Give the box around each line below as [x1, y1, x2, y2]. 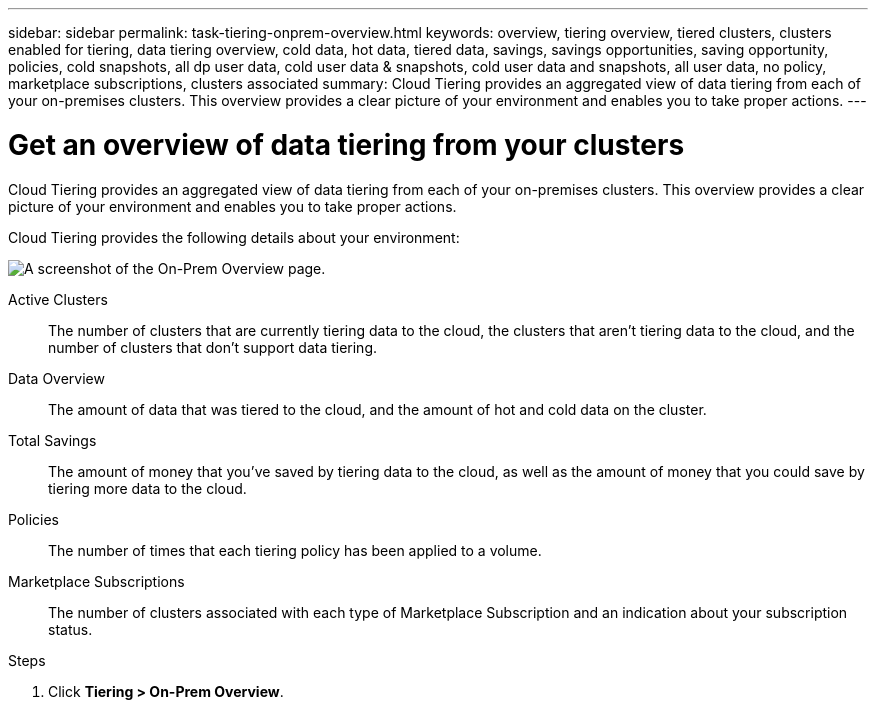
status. [48, 620, 93, 638]
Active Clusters [8, 290, 108, 308]
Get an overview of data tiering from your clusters [8, 127, 685, 162]
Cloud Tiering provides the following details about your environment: [8, 228, 460, 246]
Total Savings [8, 431, 97, 449]
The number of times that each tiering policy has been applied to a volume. [48, 541, 542, 559]
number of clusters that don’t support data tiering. [48, 338, 378, 356]
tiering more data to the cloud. [48, 479, 247, 497]
